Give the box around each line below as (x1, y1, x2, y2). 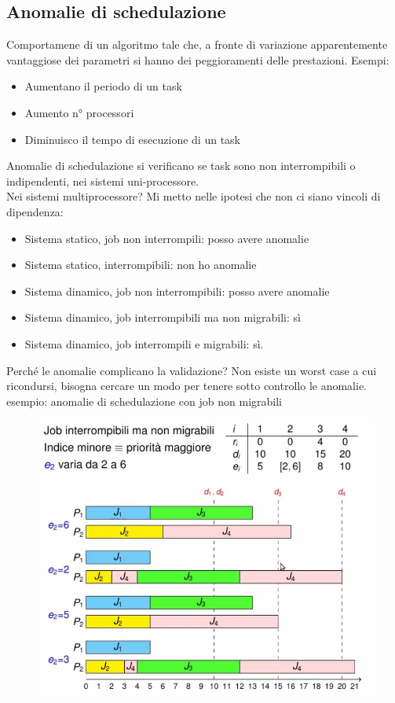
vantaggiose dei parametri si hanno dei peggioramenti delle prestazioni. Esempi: (6, 51, 390, 68)
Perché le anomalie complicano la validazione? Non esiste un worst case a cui (6, 362, 377, 378)
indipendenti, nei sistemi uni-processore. (6, 172, 199, 189)
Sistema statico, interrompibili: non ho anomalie (24, 256, 257, 273)
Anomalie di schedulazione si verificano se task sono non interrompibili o (6, 157, 356, 174)
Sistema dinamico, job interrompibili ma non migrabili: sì (24, 309, 301, 326)
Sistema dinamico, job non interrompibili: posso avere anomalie (24, 282, 330, 299)
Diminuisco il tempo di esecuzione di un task (24, 131, 240, 147)
